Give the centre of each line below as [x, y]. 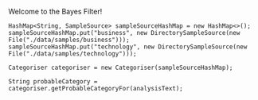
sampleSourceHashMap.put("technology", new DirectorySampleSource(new [128, 47]
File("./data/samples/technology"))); [72, 54]
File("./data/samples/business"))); [69, 40]
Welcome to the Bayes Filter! [55, 12]
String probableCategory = [53, 82]
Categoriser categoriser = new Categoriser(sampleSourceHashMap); [121, 67]
